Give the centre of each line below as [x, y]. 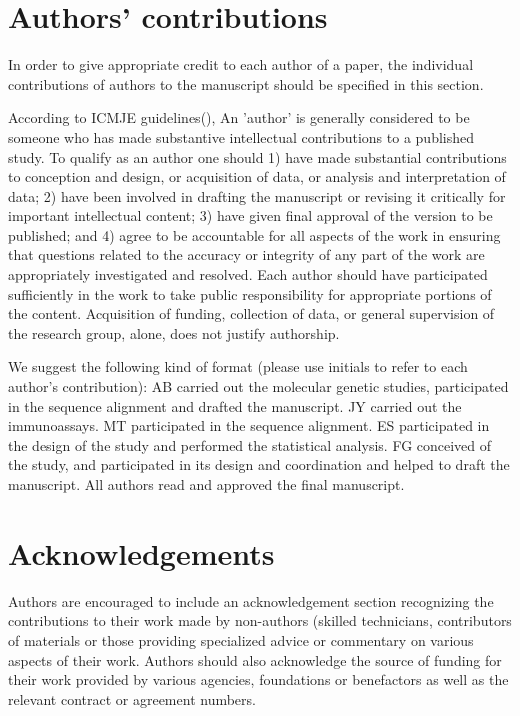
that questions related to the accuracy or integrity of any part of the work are [246, 254]
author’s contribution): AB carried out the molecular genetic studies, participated [258, 386]
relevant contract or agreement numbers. [132, 698]
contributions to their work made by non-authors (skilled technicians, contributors [260, 620]
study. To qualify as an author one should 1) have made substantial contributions [257, 156]
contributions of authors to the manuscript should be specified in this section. [246, 83]
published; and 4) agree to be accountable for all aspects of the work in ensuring [254, 234]
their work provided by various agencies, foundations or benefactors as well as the [258, 679]
